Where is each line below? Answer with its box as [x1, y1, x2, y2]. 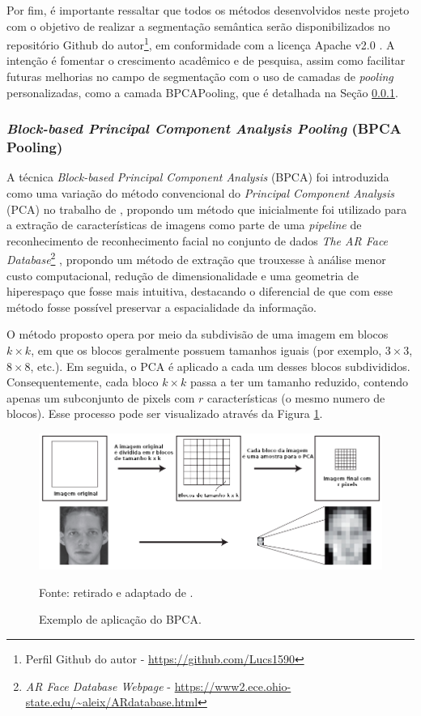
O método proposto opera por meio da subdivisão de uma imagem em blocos [6, 326, 389, 343]
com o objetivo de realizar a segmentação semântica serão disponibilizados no [6, 17, 390, 34]
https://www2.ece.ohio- [174, 677, 291, 694]
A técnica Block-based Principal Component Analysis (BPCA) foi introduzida [6, 168, 389, 185]
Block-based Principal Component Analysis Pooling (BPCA [6, 118, 402, 139]
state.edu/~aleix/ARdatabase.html [25, 693, 198, 710]
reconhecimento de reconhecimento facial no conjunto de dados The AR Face [6, 232, 389, 249]
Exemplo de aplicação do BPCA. [39, 611, 202, 628]
